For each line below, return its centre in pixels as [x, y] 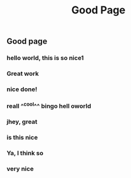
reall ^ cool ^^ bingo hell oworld [49, 105]
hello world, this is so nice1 [45, 58]
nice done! [22, 89]
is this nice [22, 138]
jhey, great [22, 122]
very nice [20, 169]
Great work [23, 74]
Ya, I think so [25, 153]
